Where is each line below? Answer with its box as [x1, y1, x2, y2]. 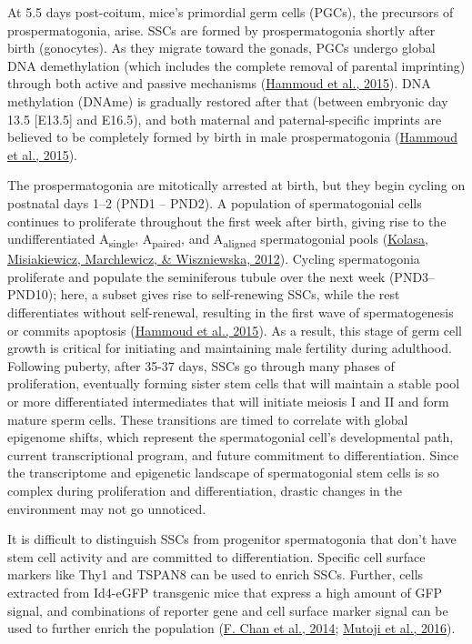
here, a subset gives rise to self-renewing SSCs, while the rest [60, 285, 400, 304]
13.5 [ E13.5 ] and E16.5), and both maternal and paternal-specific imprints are [7, 109, 442, 128]
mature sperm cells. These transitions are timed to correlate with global [7, 409, 408, 428]
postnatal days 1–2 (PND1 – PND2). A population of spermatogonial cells [7, 193, 422, 212]
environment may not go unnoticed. [7, 498, 206, 518]
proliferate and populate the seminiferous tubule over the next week [7, 267, 386, 286]
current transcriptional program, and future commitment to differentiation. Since [7, 445, 459, 464]
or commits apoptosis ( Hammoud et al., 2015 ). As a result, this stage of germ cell [7, 320, 462, 339]
